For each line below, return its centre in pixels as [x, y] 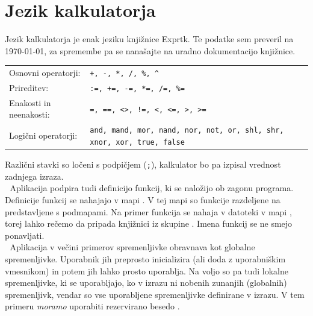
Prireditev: [29, 87]
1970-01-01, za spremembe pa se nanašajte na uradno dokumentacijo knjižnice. [150, 50]
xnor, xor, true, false [137, 142]
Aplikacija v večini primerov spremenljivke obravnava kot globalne [132, 247]
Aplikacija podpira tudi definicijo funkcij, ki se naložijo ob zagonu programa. [152, 188]
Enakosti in [30, 102]
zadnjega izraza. [34, 176]
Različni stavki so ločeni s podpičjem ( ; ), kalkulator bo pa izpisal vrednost [143, 164]
